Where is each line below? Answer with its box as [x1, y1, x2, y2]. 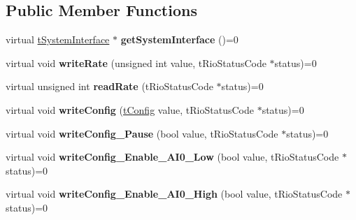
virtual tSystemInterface [6, 32, 110, 47]
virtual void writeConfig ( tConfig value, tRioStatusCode [6, 102, 254, 117]
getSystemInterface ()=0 [120, 32, 238, 47]
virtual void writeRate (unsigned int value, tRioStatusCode [6, 55, 266, 70]
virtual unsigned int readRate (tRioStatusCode [6, 79, 213, 94]
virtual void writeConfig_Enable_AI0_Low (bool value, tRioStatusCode [6, 149, 339, 164]
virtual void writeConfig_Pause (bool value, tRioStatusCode [6, 126, 278, 140]
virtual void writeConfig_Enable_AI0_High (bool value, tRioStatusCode [6, 186, 343, 201]
